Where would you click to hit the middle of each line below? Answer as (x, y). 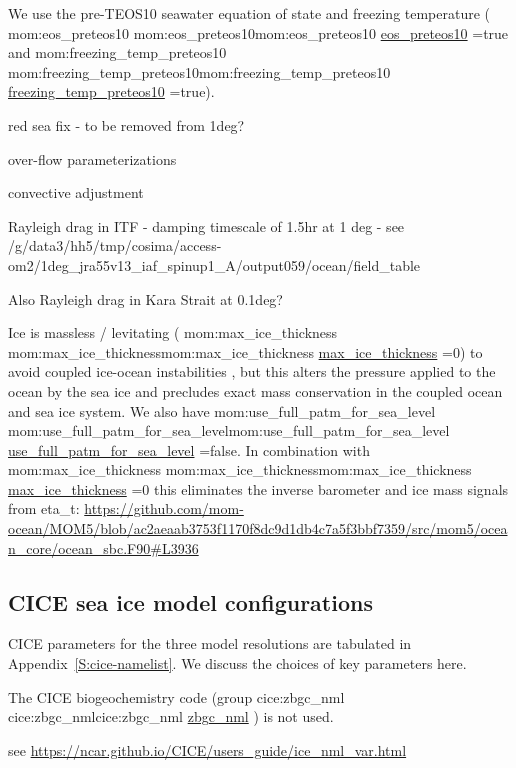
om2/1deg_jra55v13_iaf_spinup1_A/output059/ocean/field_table (214, 264)
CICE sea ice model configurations (190, 601)
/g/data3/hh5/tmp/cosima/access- (115, 245)
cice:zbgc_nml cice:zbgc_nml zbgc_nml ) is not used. (171, 716)
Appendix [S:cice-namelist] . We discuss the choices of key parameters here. (237, 663)
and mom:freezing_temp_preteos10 (117, 52)
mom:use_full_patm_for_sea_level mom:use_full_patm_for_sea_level (229, 430)
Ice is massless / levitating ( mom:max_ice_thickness (173, 332)
